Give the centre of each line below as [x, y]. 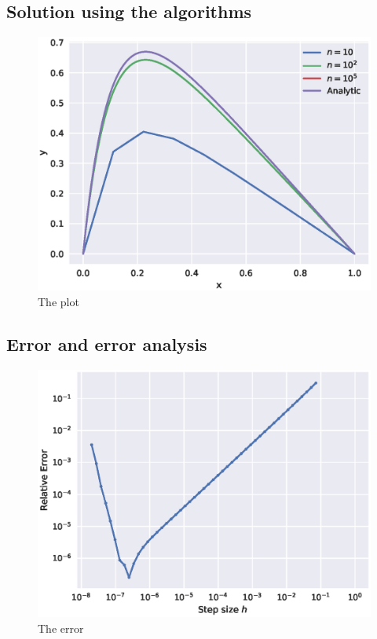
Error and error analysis [107, 343]
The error [61, 628]
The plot [59, 301]
